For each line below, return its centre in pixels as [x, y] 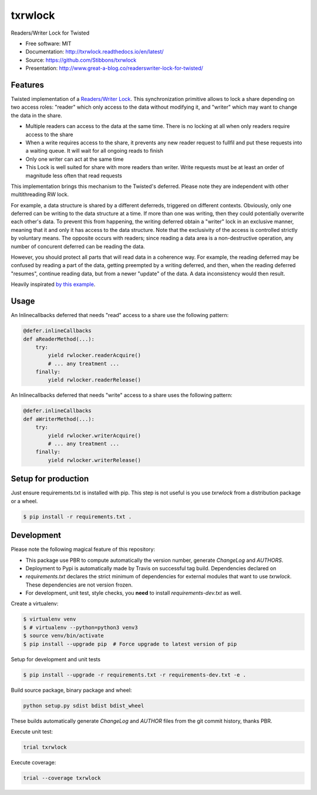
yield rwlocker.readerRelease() [94, 380]
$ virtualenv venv [50, 619]
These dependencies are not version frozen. [79, 585]
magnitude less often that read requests [74, 176]
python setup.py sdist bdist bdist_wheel [84, 705]
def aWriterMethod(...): [59, 419]
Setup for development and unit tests [56, 659]
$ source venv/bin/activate [63, 636]
